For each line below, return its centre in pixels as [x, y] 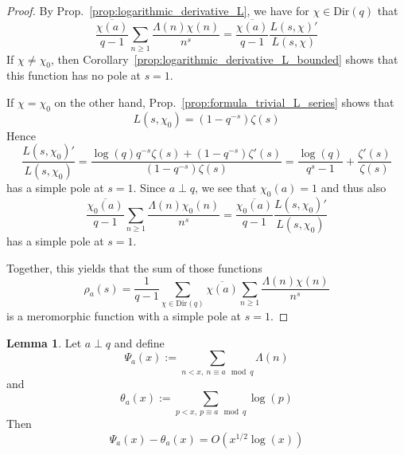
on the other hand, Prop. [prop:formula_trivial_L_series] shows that [224, 102]
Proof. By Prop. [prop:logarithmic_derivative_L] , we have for [158, 10]
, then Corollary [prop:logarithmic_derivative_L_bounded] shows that [224, 59]
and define [139, 342]
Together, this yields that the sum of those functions [134, 267]
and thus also [353, 188]
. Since [149, 188]
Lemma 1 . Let [44, 342]
